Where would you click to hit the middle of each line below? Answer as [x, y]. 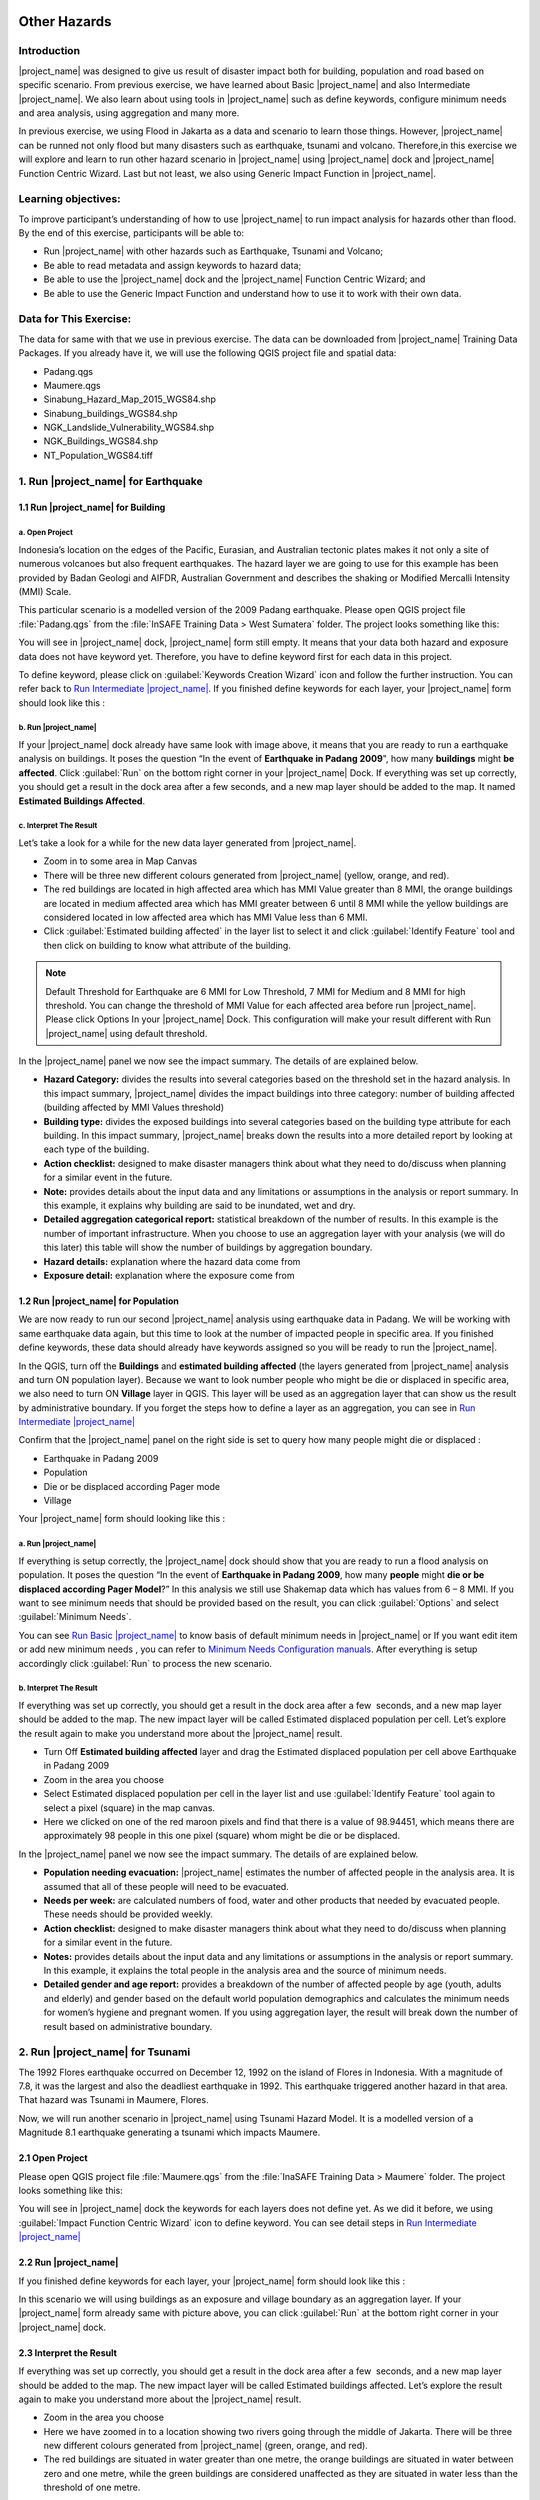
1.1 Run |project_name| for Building [92, 507]
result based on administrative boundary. [128, 2026]
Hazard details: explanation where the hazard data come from [172, 1261]
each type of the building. [96, 1149]
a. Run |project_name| [57, 1544]
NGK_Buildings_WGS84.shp [101, 441]
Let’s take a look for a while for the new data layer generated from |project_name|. [187, 843]
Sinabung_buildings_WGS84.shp [111, 413]
